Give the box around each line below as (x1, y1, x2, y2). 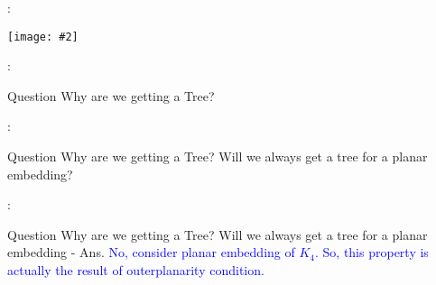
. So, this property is (315, 243, 429, 262)
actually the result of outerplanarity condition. (7, 261, 264, 279)
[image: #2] (7, 30, 79, 43)
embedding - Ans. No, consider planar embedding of (7, 243, 295, 262)
